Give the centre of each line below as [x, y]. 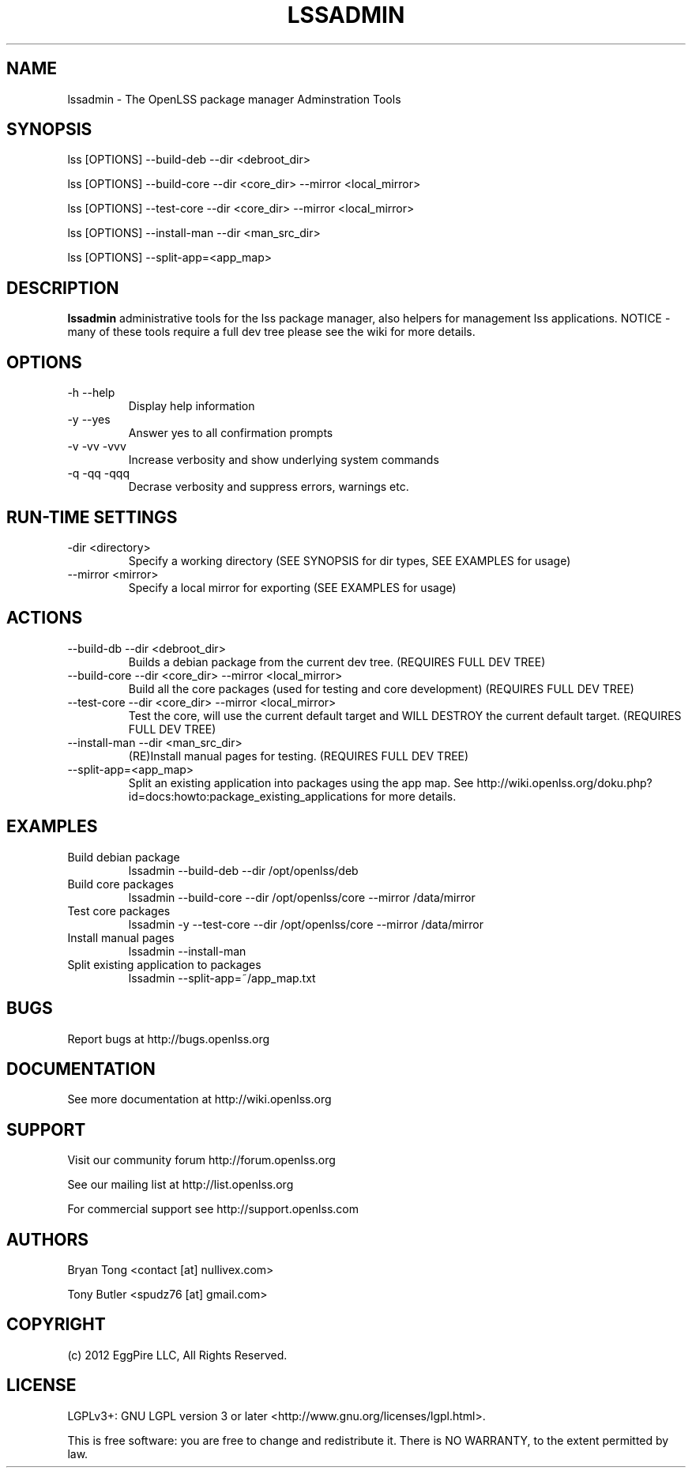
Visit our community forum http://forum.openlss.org [201, 1160]
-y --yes [89, 420]
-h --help [91, 393]
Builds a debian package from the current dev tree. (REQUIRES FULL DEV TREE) [337, 662]
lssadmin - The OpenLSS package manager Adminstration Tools [234, 99]
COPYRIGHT [56, 1325]
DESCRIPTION [63, 288]
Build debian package [124, 857]
